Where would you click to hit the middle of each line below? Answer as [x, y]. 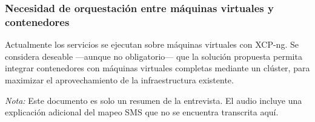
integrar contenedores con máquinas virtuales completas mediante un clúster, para [157, 68]
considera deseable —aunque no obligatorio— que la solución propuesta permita [154, 56]
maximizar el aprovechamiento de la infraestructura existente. [119, 79]
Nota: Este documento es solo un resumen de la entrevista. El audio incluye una [154, 100]
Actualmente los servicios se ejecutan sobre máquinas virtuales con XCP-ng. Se [152, 44]
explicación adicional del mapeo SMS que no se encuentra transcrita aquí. [142, 112]
